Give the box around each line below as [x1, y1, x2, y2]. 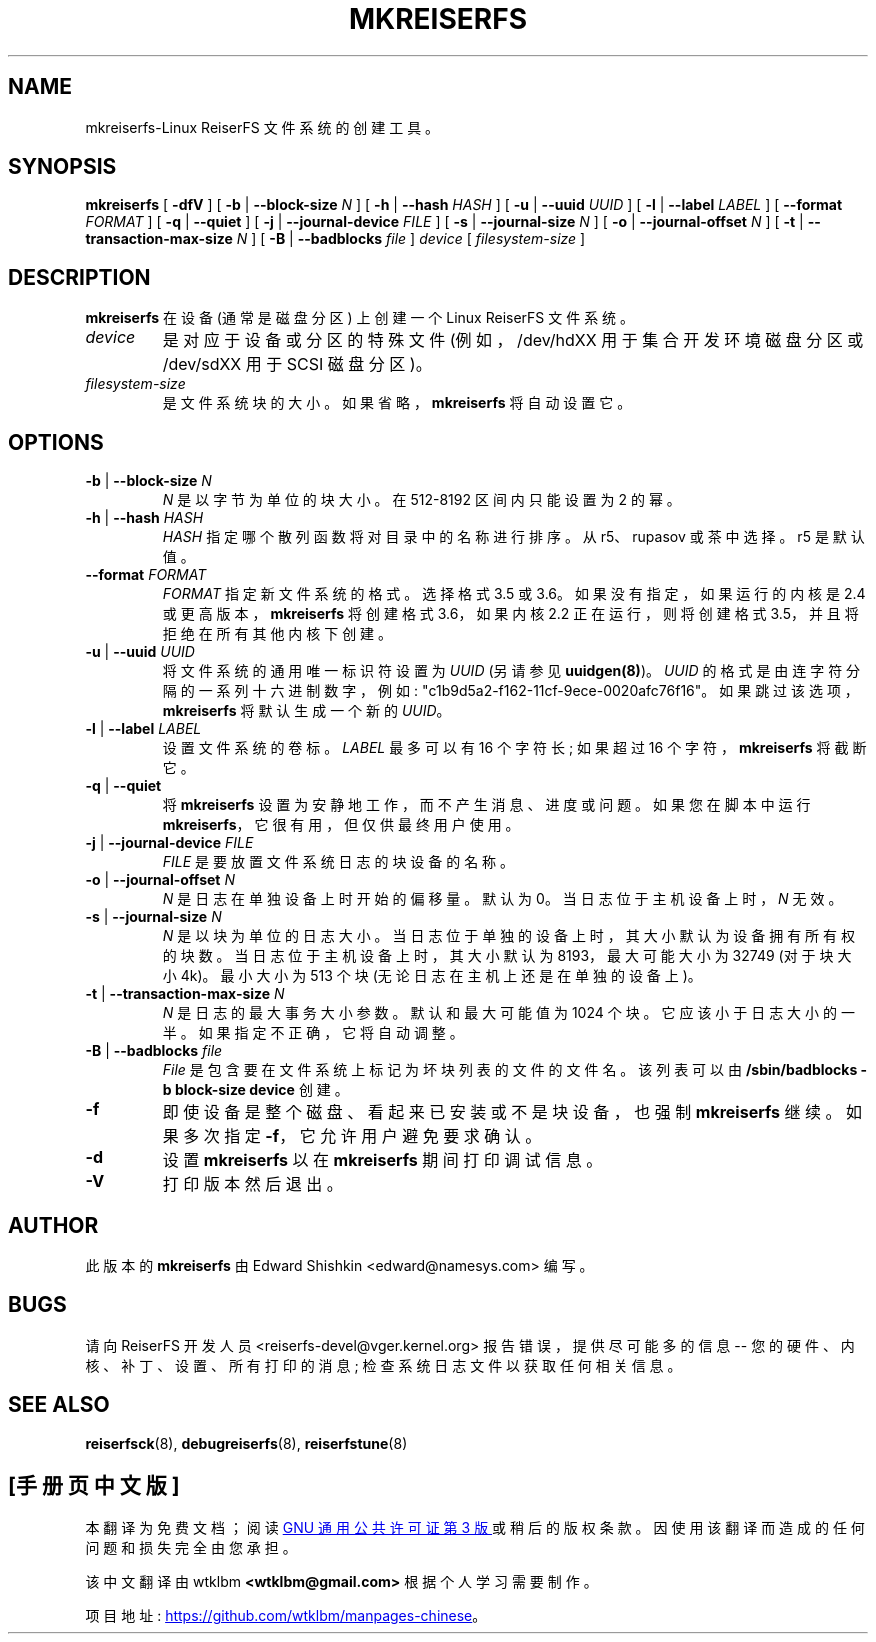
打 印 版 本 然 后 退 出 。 [162, 1174, 343, 1195]
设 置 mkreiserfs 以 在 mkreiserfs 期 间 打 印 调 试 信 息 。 [162, 1150, 603, 1171]
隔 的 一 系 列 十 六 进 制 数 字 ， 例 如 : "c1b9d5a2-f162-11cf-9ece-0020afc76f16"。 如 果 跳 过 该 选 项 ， [162, 682, 859, 700]
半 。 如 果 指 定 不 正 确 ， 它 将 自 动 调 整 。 [162, 1024, 464, 1042]
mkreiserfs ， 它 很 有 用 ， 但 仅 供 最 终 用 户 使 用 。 [162, 816, 520, 834]
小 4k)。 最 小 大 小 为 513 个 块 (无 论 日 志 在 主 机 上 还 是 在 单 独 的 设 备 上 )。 [162, 967, 702, 985]
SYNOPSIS [8, 154, 117, 180]
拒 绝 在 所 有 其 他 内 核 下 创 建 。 [162, 625, 393, 643]
